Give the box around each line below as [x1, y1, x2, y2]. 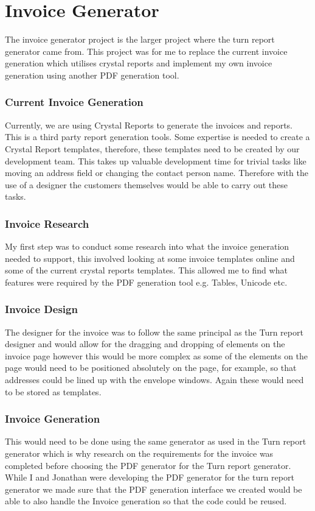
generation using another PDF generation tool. [5, 68, 179, 81]
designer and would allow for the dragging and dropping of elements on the [5, 337, 285, 350]
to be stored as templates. [5, 385, 102, 398]
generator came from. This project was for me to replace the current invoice [5, 44, 288, 57]
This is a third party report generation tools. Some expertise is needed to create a [5, 130, 310, 143]
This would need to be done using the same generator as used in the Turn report [5, 435, 306, 448]
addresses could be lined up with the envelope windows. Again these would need [5, 373, 304, 386]
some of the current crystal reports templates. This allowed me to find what [5, 264, 288, 277]
